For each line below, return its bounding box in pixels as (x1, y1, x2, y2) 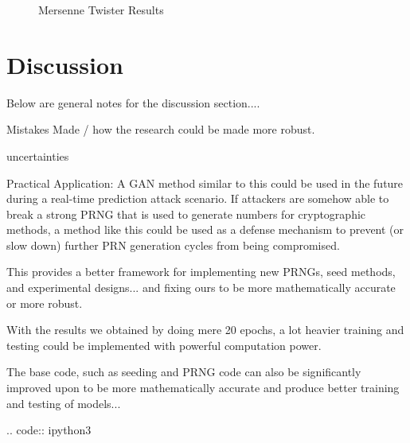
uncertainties (6, 147, 69, 164)
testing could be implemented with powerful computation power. (6, 336, 322, 353)
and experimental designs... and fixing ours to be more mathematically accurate (6, 279, 396, 296)
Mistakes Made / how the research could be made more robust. (6, 121, 315, 138)
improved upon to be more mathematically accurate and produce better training (6, 379, 400, 396)
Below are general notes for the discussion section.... (6, 94, 260, 111)
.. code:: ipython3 (6, 422, 92, 438)
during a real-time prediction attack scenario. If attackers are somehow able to (6, 190, 389, 207)
